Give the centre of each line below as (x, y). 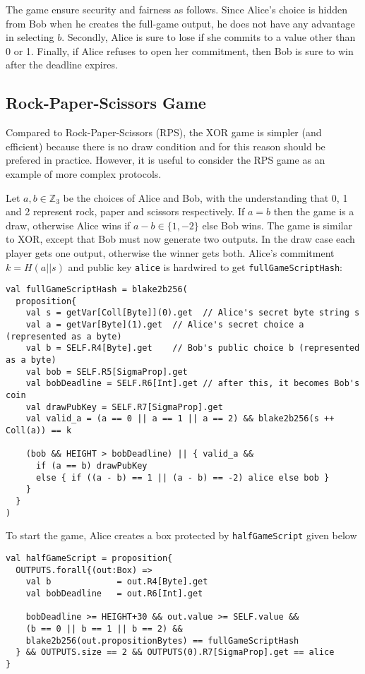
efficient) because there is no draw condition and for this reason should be (166, 146)
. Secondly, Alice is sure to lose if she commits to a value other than (209, 37)
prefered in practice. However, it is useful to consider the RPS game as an (166, 160)
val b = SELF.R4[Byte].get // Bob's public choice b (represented (193, 348)
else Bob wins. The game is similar (277, 225)
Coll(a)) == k (39, 431)
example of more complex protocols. (84, 173)
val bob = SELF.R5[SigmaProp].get (107, 372)
